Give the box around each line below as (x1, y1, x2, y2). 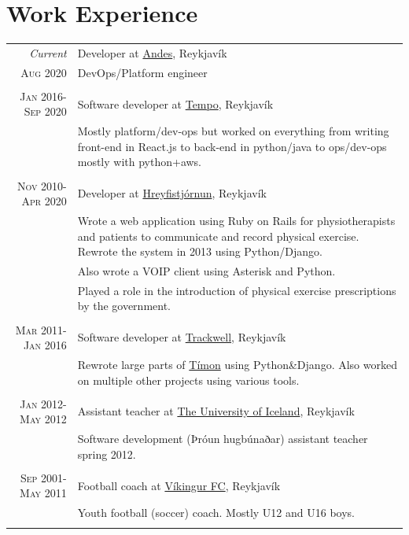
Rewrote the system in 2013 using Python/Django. (77, 243, 322, 260)
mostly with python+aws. (77, 153, 202, 170)
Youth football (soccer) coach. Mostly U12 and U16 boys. (77, 504, 355, 521)
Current (29, 44, 67, 61)
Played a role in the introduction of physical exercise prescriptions (77, 282, 396, 298)
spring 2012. (77, 445, 136, 462)
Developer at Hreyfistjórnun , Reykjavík (77, 185, 267, 201)
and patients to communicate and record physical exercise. (77, 227, 359, 244)
